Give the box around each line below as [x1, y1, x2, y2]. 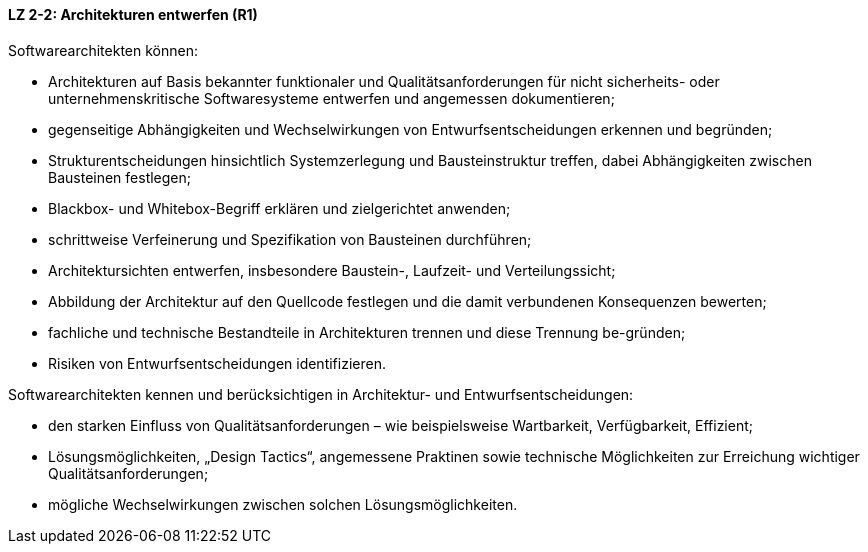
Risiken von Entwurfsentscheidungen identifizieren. [48, 354, 386, 372]
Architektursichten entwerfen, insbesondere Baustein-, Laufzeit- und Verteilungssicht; [48, 261, 616, 279]
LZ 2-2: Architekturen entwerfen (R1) [8, 6, 258, 23]
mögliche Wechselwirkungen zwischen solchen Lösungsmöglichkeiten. [48, 495, 518, 513]
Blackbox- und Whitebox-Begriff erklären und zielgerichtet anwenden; [48, 199, 511, 217]
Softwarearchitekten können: [8, 41, 198, 59]
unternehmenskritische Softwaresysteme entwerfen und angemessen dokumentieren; [48, 89, 615, 107]
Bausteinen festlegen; [48, 168, 192, 186]
